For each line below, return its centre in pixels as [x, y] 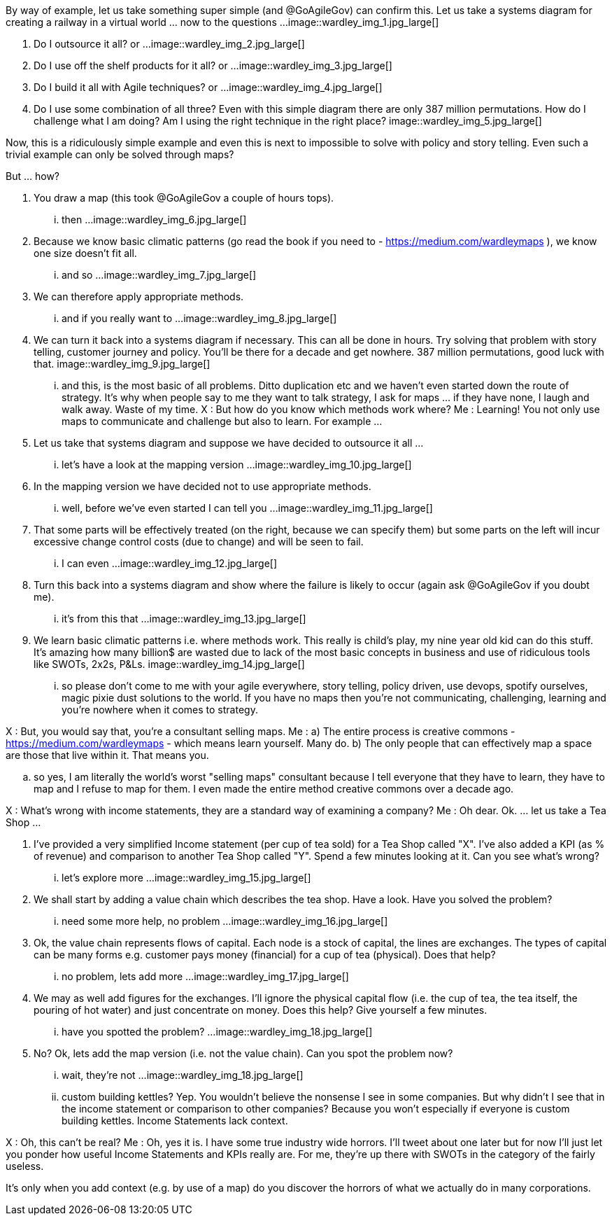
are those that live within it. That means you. [107, 755]
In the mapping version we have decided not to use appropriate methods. [202, 486]
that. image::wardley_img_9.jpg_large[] [122, 364]
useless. [25, 1166]
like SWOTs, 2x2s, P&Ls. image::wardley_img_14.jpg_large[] [169, 664]
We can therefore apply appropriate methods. [139, 296]
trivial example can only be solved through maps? [120, 154]
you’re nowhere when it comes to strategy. [160, 710]
